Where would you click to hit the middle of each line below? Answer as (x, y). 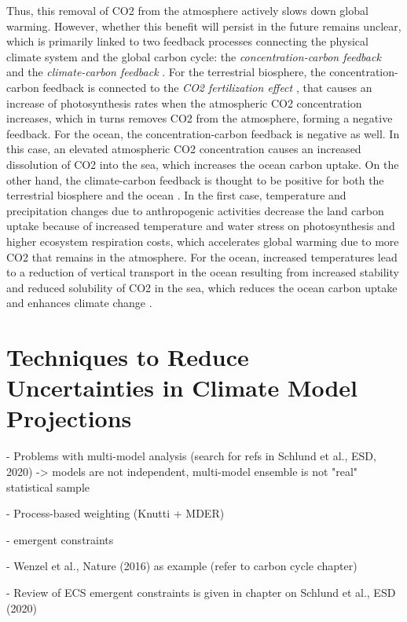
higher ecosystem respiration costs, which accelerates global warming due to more (203, 241)
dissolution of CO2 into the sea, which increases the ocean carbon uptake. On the (203, 164)
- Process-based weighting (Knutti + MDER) (115, 513)
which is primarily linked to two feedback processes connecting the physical (187, 41)
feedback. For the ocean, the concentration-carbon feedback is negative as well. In (203, 133)
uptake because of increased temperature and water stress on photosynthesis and (201, 226)
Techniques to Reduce (128, 357)
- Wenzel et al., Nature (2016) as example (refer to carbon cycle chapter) (182, 566)
